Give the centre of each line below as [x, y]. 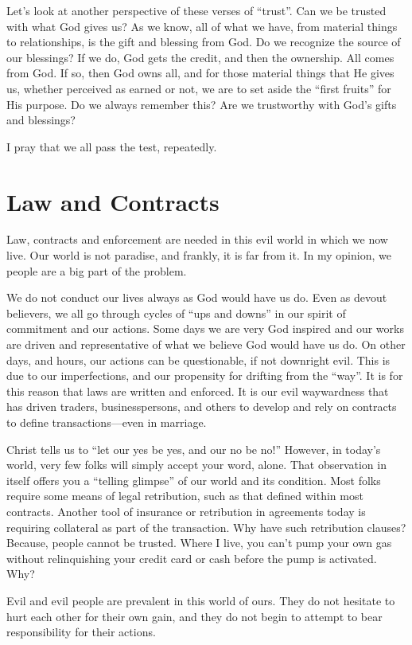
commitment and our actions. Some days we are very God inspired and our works [205, 328]
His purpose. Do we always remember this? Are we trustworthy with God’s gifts [202, 104]
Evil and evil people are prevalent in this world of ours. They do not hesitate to [201, 600]
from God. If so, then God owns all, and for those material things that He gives [200, 73]
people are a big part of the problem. [97, 270]
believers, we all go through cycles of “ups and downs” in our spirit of [176, 313]
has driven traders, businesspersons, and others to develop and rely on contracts [202, 407]
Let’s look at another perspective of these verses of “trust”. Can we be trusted [196, 10]
